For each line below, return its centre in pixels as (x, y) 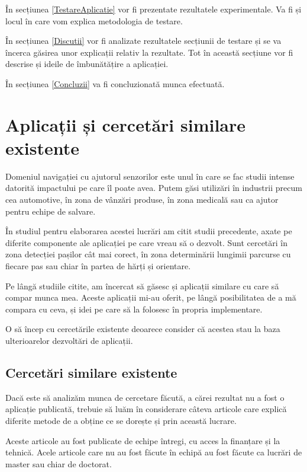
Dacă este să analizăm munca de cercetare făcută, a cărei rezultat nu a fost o (145, 397)
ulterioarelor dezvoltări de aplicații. (69, 340)
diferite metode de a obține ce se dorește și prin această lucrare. (121, 420)
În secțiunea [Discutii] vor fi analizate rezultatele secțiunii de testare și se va (143, 41)
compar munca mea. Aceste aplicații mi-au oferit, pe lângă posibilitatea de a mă (151, 297)
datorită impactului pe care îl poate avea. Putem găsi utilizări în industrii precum (154, 188)
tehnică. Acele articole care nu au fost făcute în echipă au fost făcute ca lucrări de (154, 452)
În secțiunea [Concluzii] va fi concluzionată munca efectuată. (115, 83)
